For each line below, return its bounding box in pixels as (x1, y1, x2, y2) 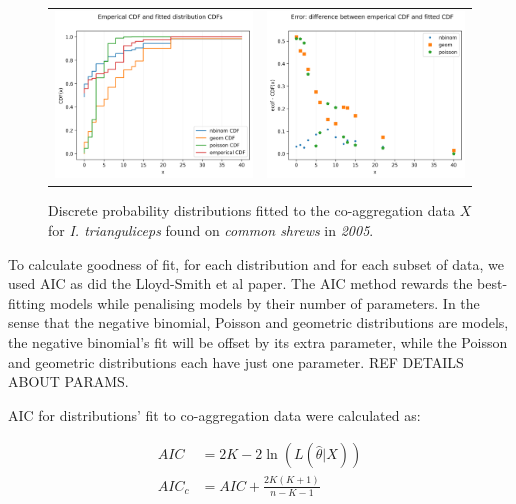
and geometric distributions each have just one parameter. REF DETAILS (8, 351, 464, 372)
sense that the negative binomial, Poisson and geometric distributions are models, (8, 312, 509, 333)
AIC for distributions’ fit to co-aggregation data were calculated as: (8, 404, 421, 425)
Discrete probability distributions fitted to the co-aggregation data (48, 200, 456, 221)
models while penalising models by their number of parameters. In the (50, 292, 480, 313)
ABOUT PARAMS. (8, 371, 129, 392)
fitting (8, 292, 46, 313)
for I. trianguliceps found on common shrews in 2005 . (48, 220, 374, 241)
